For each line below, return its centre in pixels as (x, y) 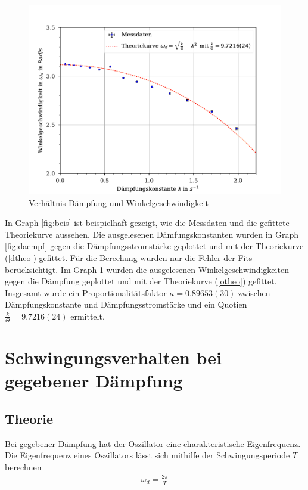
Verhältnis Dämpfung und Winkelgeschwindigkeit (119, 202)
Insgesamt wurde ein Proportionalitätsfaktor (86, 292)
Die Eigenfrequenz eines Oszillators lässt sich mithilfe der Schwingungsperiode (147, 455)
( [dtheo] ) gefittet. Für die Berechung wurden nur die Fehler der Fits (129, 257)
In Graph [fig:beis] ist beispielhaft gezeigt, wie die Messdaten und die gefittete (147, 223)
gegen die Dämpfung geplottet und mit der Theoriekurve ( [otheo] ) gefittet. (141, 281)
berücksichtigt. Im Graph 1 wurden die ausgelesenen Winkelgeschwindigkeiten (147, 269)
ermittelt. (88, 316)
